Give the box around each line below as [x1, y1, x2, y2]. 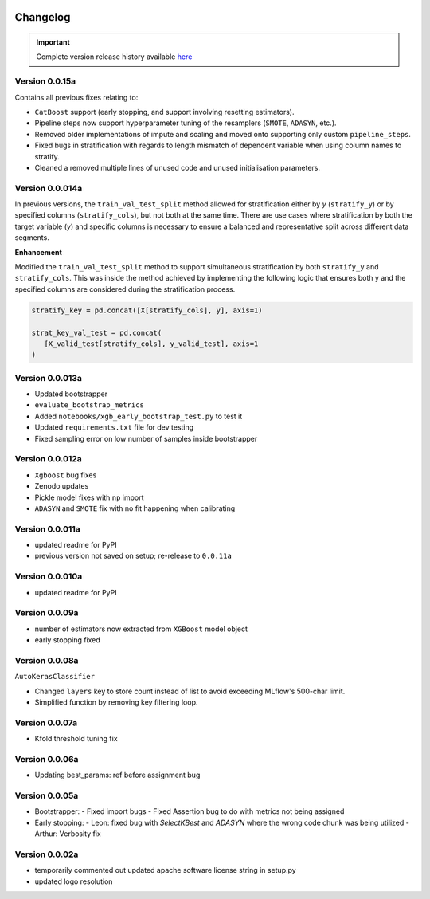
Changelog [14, 10, 71, 24]
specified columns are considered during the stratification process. [14, 284, 236, 294]
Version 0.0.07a [14, 717, 78, 728]
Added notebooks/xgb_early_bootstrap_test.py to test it [34, 411, 243, 421]
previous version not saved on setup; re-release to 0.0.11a [34, 551, 233, 561]
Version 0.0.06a [14, 753, 79, 764]
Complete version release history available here [36, 52, 193, 61]
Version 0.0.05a [14, 790, 79, 801]
